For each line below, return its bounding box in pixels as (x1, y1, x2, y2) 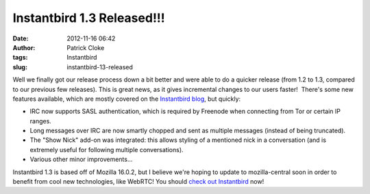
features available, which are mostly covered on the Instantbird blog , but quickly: (12, 95, 241, 103)
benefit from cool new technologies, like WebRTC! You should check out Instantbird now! (12, 178, 264, 186)
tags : (12, 53, 28, 62)
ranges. (29, 117, 51, 125)
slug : (12, 62, 27, 71)
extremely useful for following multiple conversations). (29, 145, 184, 154)
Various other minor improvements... (29, 155, 133, 164)
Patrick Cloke (66, 43, 105, 51)
